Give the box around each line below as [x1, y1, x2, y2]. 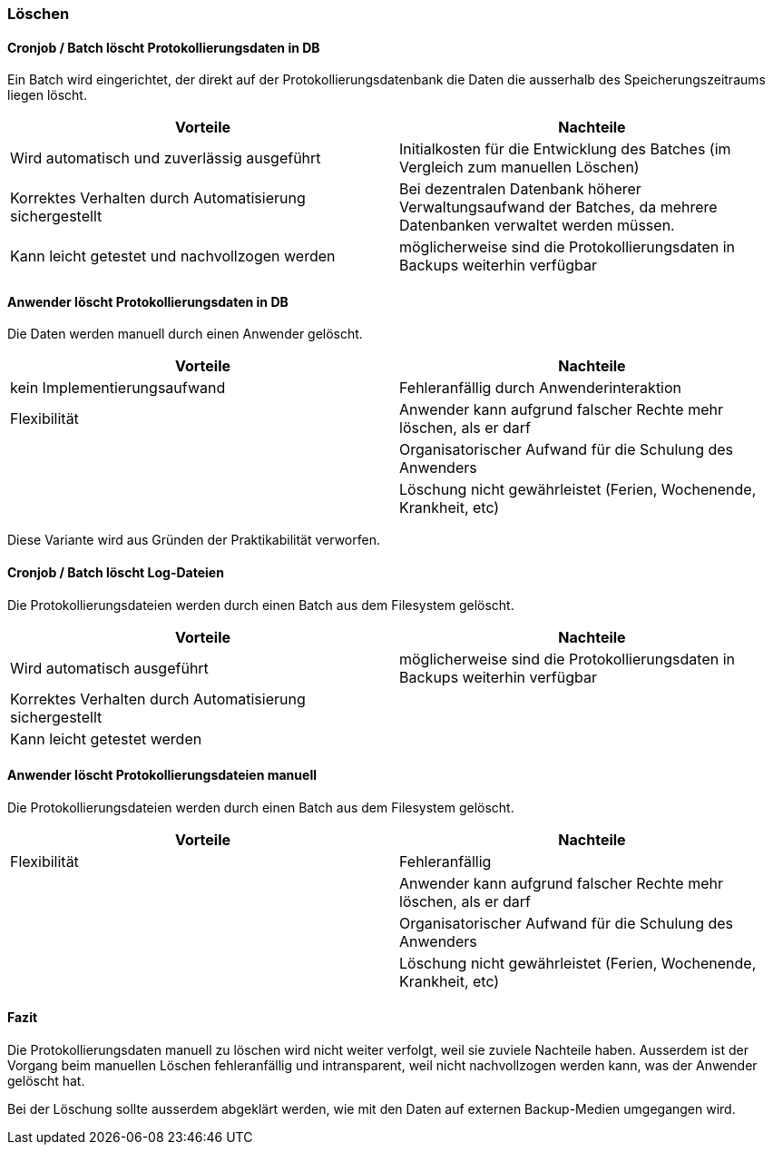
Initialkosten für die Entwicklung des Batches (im [399, 140, 731, 159]
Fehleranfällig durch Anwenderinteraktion [399, 379, 682, 398]
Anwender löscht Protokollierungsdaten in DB [7, 293, 289, 310]
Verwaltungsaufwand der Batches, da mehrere [399, 198, 718, 217]
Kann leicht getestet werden [10, 729, 202, 748]
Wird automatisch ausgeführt [10, 658, 209, 677]
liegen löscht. [7, 87, 87, 103]
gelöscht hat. [7, 1073, 85, 1089]
